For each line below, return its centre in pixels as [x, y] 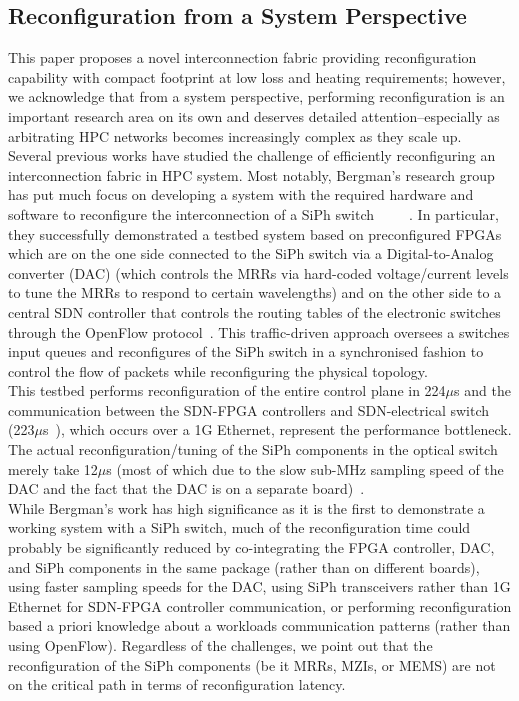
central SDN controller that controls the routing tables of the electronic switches [254, 311]
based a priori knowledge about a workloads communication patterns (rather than [259, 625]
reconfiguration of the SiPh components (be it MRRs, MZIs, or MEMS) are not [252, 664]
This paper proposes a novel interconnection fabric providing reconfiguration [242, 57]
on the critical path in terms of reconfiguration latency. [177, 684]
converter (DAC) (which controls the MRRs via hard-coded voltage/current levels [258, 272]
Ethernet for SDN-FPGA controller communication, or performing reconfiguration [260, 605]
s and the [482, 390]
